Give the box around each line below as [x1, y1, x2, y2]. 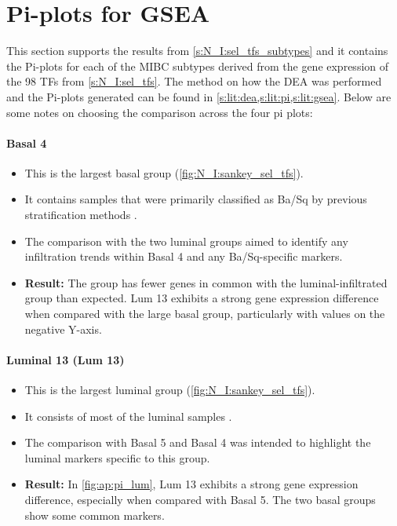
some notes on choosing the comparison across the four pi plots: [6, 104, 313, 120]
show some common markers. [24, 506, 165, 523]
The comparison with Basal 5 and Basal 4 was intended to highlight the [24, 434, 371, 451]
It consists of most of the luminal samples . [24, 407, 232, 424]
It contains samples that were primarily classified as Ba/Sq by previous [24, 191, 367, 207]
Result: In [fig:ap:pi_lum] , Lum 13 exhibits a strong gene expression [24, 476, 359, 492]
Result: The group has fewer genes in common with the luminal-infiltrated [24, 274, 388, 290]
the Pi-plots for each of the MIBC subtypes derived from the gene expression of [6, 57, 389, 74]
